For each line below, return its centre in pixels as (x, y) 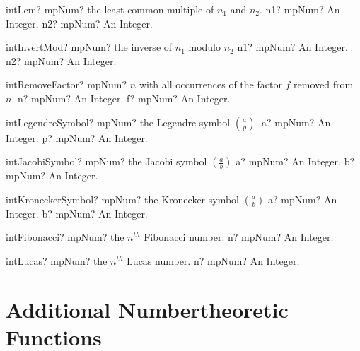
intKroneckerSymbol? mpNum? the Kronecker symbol (123, 199)
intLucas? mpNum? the (57, 260)
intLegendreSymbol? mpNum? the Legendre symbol (118, 122)
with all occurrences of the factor (210, 84)
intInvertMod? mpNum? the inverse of (89, 47)
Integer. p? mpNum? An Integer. (77, 137)
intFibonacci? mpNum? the (65, 237)
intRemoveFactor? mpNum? (66, 84)
